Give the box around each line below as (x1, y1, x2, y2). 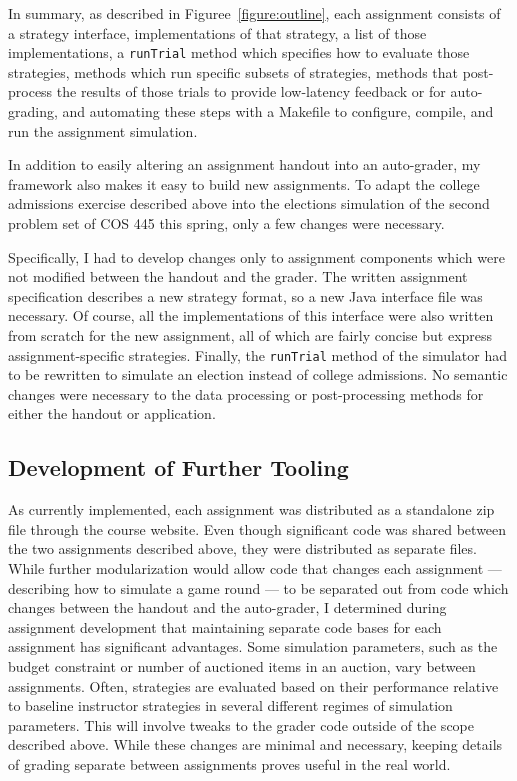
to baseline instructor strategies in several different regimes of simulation (8, 695, 453, 716)
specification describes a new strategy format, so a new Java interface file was (8, 285, 483, 306)
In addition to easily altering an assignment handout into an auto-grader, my (8, 154, 481, 175)
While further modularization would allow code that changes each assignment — (8, 557, 502, 578)
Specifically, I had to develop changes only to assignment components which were (8, 246, 505, 267)
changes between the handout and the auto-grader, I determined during (8, 597, 447, 618)
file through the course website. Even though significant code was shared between (8, 518, 507, 539)
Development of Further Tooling (8, 452, 349, 483)
